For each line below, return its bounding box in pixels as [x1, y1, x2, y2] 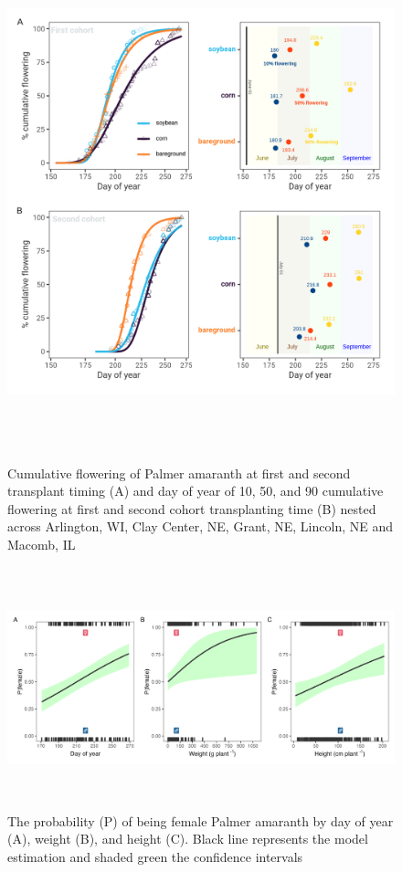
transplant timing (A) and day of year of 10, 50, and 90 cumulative [7, 481, 384, 500]
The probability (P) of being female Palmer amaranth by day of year [7, 811, 394, 830]
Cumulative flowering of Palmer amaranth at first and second [7, 463, 351, 482]
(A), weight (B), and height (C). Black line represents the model [7, 829, 368, 848]
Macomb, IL [7, 534, 76, 553]
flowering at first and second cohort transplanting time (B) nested [7, 499, 376, 518]
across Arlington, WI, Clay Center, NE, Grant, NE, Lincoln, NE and [7, 517, 394, 536]
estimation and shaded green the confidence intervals [7, 846, 303, 866]
